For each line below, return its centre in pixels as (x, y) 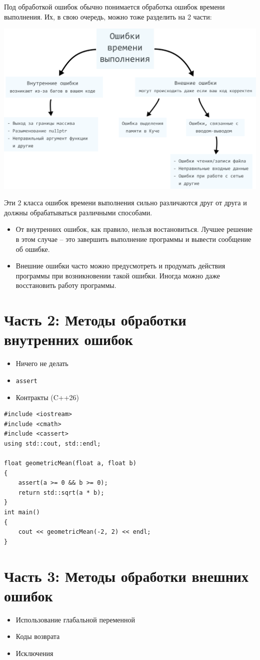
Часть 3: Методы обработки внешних (126, 576)
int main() (22, 513)
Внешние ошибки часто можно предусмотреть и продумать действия (120, 266)
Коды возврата (38, 636)
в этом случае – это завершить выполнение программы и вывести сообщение (133, 239)
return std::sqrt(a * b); (61, 492)
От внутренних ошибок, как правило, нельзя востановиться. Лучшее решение (134, 229)
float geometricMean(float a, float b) (70, 463)
